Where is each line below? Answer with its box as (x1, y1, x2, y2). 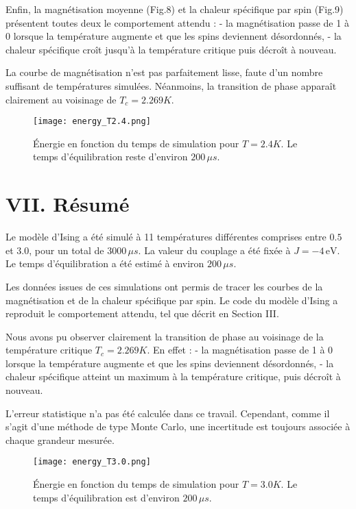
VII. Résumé (5, 190, 130, 218)
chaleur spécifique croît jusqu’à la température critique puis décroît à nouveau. (5, 42, 337, 56)
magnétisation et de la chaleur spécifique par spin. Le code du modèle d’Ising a (5, 293, 338, 307)
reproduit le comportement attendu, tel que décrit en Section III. (5, 306, 279, 321)
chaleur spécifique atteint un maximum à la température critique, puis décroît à (5, 369, 341, 384)
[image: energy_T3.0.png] (33, 457, 151, 467)
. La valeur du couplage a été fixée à (138, 243, 291, 257)
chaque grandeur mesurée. (5, 432, 115, 447)
